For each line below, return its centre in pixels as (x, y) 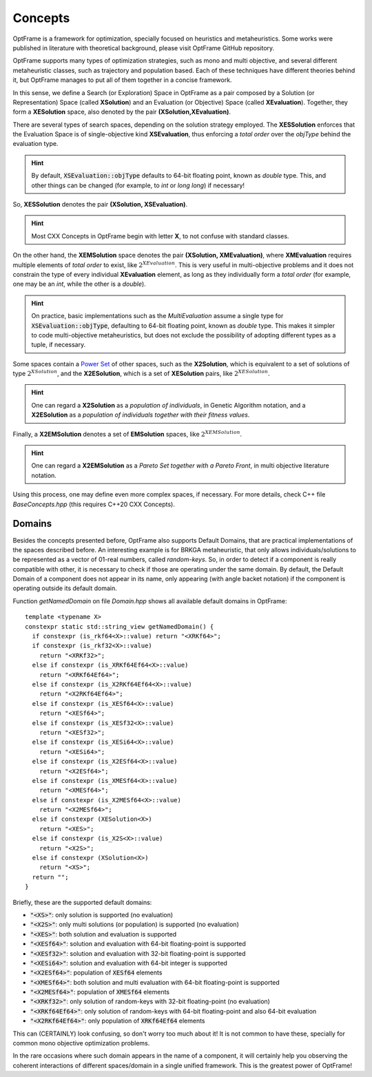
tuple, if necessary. (59, 345)
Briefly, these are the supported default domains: (82, 902)
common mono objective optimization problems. (81, 1043)
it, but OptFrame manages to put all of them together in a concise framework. (122, 80)
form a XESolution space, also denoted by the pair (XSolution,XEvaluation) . (122, 112)
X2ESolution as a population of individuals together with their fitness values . (141, 415)
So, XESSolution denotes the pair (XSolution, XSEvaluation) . (100, 205)
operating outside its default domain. (65, 588)
